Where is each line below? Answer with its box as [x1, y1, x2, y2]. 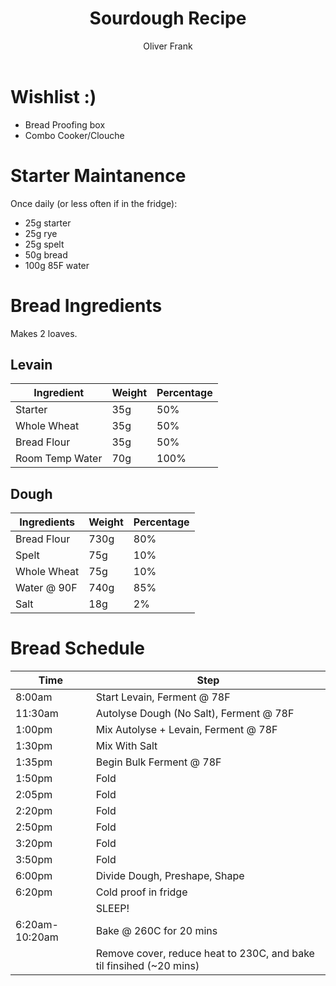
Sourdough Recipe [89, 7, 247, 30]
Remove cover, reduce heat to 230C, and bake [95, 947, 315, 961]
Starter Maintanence [10, 164, 187, 187]
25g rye [24, 227, 58, 239]
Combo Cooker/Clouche [24, 129, 125, 141]
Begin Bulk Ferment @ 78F [95, 755, 222, 769]
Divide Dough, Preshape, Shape [95, 869, 245, 883]
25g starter [24, 217, 72, 229]
